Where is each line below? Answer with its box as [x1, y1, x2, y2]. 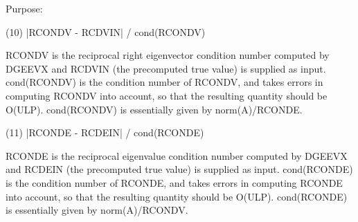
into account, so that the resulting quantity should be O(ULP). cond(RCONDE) [6, 189, 348, 203]
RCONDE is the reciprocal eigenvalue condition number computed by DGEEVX [6, 148, 348, 163]
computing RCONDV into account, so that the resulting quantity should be [6, 88, 328, 102]
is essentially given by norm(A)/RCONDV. [6, 203, 188, 217]
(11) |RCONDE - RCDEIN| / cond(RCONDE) [6, 125, 204, 140]
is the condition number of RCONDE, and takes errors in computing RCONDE [6, 175, 343, 189]
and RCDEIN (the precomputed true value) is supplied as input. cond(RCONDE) [6, 162, 353, 176]
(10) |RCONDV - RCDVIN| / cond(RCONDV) [6, 24, 206, 39]
